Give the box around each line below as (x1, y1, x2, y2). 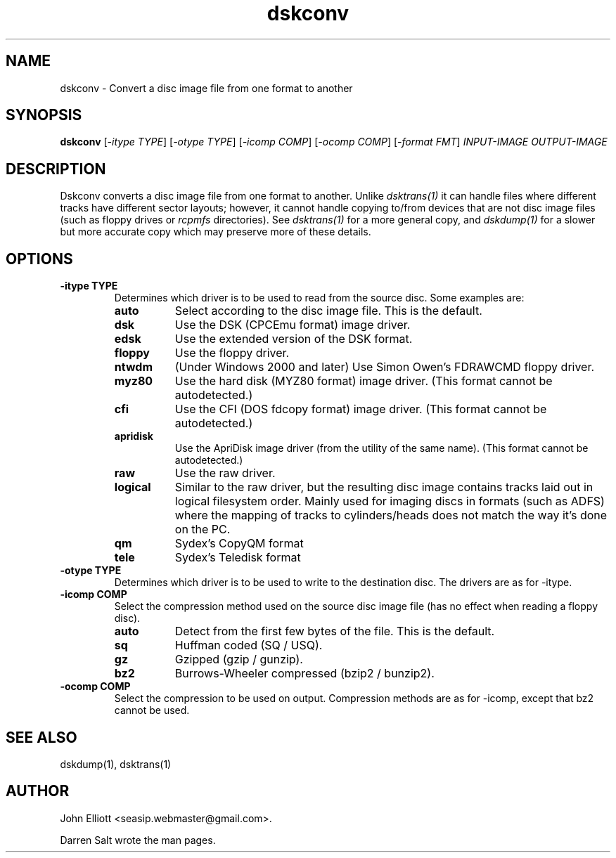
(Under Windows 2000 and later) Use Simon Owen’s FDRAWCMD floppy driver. (174, 360, 595, 375)
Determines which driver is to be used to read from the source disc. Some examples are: (114, 292, 525, 304)
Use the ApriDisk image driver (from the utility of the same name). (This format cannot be (174, 442, 589, 455)
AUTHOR (6, 782, 70, 800)
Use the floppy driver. (174, 346, 290, 360)
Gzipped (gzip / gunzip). (174, 652, 303, 667)
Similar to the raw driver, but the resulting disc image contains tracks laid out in (174, 480, 593, 495)
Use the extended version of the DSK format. (174, 332, 413, 346)
